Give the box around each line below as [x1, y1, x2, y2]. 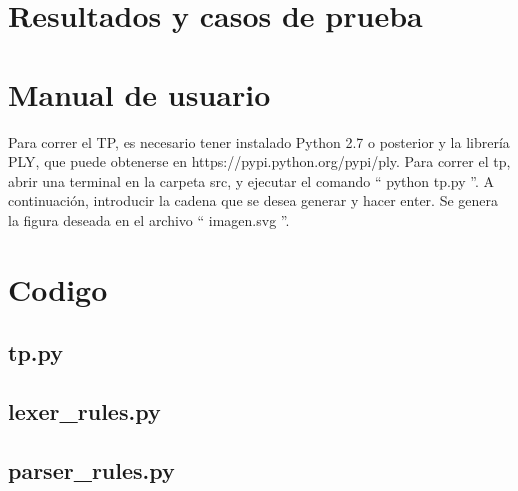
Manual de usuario [8, 73, 271, 114]
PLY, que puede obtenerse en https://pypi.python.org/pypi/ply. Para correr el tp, [8, 151, 511, 172]
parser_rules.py [8, 454, 175, 485]
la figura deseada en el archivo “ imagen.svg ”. [8, 209, 290, 230]
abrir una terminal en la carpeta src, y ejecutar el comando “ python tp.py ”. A [8, 170, 495, 191]
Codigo [8, 268, 108, 309]
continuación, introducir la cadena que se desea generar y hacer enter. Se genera [8, 190, 499, 211]
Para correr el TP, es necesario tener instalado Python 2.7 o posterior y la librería [8, 131, 510, 152]
